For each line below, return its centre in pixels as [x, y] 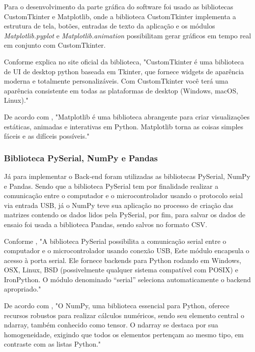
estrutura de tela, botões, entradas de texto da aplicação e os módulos [110, 26]
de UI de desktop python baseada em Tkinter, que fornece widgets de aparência [124, 71]
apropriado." [23, 289]
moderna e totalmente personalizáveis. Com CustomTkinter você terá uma [116, 81]
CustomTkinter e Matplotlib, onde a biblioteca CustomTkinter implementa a [120, 16]
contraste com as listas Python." [53, 344]
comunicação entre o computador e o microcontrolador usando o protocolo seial [124, 195]
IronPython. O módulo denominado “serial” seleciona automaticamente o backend [127, 279]
